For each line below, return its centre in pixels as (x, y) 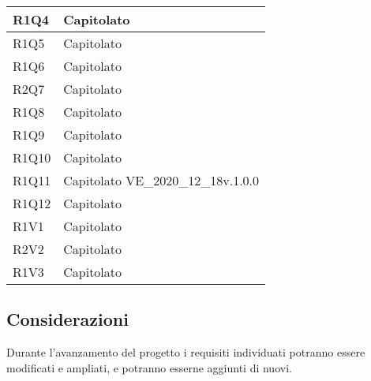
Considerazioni (67, 319)
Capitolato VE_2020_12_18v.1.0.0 (161, 180)
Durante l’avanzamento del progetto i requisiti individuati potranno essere (186, 352)
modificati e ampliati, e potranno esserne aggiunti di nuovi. (149, 367)
